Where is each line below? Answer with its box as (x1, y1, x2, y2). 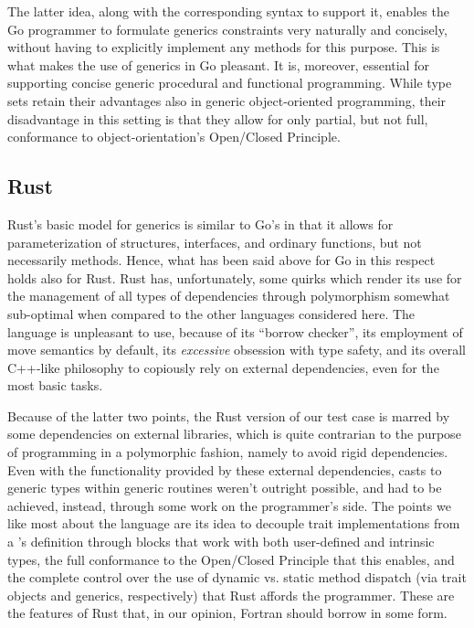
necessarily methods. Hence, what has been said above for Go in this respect (7, 250, 436, 270)
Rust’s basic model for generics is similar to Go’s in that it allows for (7, 214, 394, 233)
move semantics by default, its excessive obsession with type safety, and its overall (7, 340, 466, 359)
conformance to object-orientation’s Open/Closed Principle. (7, 127, 341, 146)
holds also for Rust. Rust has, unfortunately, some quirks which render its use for (7, 268, 462, 287)
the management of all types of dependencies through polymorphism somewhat (7, 286, 450, 305)
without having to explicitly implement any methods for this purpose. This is (7, 37, 440, 57)
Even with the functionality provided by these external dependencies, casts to (7, 460, 442, 479)
